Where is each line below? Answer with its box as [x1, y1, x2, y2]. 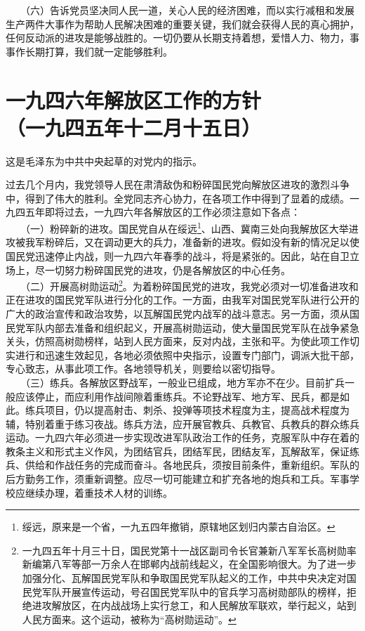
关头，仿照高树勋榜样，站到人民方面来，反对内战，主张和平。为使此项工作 [6, 334, 350, 349]
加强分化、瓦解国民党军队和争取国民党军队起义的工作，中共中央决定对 [22, 571, 347, 585]
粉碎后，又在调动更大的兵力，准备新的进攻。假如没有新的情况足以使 [44, 235, 359, 249]
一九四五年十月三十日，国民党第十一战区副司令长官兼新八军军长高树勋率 [22, 542, 357, 557]
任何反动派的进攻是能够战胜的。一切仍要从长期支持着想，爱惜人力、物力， [6, 30, 350, 45]
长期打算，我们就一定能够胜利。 [25, 44, 173, 58]
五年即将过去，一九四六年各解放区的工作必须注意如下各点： [25, 204, 300, 219]
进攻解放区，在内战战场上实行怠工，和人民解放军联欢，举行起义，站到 [32, 598, 357, 613]
